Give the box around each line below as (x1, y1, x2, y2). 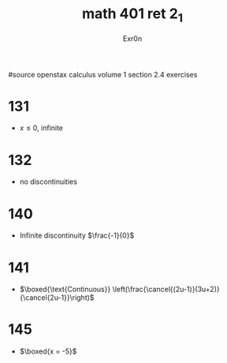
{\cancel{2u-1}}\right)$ (19, 293, 95, 302)
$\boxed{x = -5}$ (19, 346, 77, 356)
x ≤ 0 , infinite (19, 123, 64, 133)
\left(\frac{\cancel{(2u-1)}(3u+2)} (112, 285, 220, 294)
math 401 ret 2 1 (81, 5, 184, 25)
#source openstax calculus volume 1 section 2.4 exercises (8, 69, 198, 79)
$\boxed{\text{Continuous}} (19, 285, 111, 294)
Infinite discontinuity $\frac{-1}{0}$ (19, 230, 135, 241)
